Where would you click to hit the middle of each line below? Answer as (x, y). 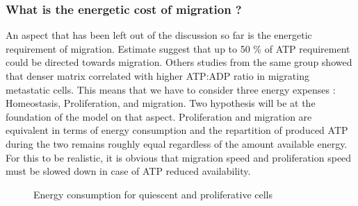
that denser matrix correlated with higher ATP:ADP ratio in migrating (157, 76)
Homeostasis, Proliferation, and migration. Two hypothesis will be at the (161, 103)
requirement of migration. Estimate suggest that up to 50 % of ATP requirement (178, 48)
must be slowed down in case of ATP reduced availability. (128, 171)
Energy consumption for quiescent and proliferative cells (153, 194)
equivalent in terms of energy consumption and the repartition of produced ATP (177, 130)
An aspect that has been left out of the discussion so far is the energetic (159, 35)
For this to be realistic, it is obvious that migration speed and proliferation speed (179, 157)
